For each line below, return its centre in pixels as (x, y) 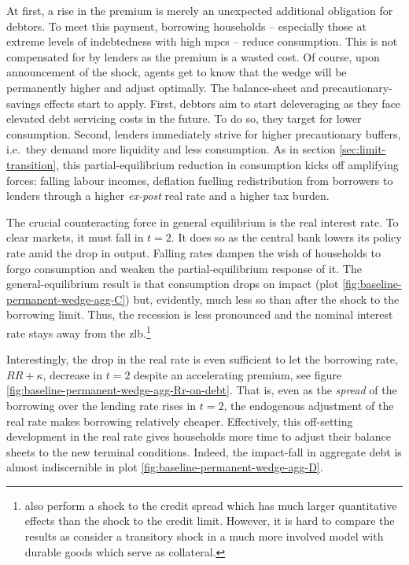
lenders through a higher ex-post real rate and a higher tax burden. (168, 196)
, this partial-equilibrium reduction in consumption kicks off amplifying (227, 164)
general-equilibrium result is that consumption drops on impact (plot (173, 284)
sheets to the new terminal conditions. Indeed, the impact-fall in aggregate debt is (204, 451)
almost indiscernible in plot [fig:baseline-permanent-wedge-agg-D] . (165, 467)
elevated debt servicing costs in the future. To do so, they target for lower (184, 118)
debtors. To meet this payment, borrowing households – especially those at (186, 26)
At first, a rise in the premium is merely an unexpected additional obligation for (200, 10)
